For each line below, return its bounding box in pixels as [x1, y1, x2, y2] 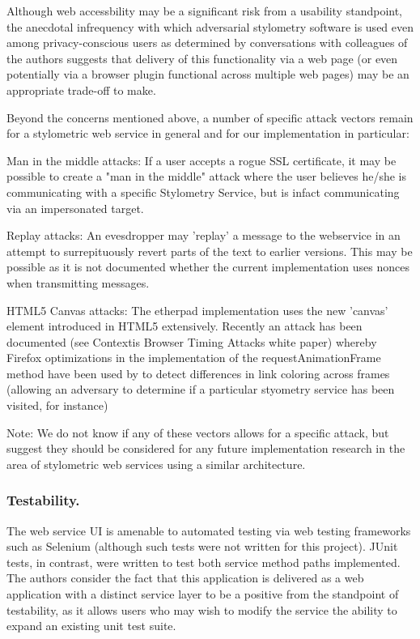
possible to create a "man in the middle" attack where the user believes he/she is [6, 168, 406, 185]
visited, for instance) [6, 397, 108, 414]
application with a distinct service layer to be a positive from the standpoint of [6, 586, 399, 603]
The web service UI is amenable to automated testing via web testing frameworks [6, 522, 411, 539]
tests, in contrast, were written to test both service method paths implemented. [6, 553, 401, 570]
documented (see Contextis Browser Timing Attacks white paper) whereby [6, 333, 377, 350]
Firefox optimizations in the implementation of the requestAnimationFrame [6, 349, 381, 366]
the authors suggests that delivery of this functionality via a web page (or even [6, 49, 398, 66]
